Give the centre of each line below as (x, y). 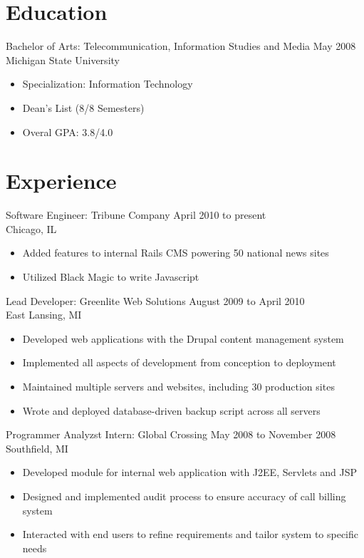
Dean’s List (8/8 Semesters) (83, 107)
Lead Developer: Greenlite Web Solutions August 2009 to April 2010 (155, 300)
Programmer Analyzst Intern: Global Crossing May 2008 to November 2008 (171, 434)
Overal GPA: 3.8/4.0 (68, 131)
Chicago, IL (31, 228)
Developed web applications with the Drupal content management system (183, 338)
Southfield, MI (37, 448)
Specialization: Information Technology (108, 84)
